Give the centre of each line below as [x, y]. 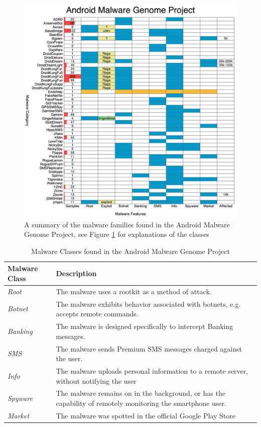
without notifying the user [96, 380]
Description [76, 273]
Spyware [20, 398]
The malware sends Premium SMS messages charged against [149, 348]
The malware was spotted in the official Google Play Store [146, 415]
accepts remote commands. [97, 314]
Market [19, 415]
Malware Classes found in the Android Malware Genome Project [130, 251]
